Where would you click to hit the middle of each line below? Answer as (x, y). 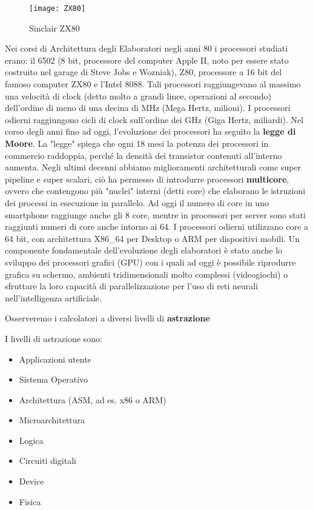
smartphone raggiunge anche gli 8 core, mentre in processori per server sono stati (155, 214)
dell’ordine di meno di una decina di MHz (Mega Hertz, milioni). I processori (148, 108)
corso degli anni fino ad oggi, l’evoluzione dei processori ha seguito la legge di (150, 131)
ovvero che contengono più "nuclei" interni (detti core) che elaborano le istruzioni (155, 191)
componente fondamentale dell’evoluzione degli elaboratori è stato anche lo (144, 250)
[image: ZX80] (58, 8)
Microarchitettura (52, 420)
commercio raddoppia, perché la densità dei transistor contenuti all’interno (143, 155)
